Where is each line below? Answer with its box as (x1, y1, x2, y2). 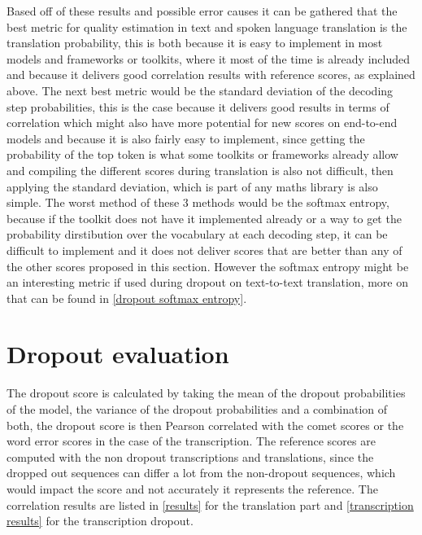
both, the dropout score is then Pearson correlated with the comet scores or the (7, 416, 404, 433)
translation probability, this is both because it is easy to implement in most (7, 34, 383, 51)
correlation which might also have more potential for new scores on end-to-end (7, 114, 398, 131)
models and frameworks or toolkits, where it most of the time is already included (7, 50, 411, 67)
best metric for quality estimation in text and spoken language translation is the (7, 18, 407, 35)
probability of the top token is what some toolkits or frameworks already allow (7, 146, 398, 163)
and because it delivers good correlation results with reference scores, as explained (7, 66, 415, 83)
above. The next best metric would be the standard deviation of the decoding (7, 81, 394, 99)
